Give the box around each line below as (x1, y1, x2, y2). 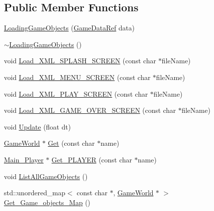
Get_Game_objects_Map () (4, 197, 91, 207)
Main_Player (4, 154, 44, 164)
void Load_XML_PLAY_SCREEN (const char (4, 88, 148, 99)
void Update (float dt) (4, 121, 71, 132)
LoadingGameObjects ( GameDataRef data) (4, 23, 135, 33)
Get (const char (48, 138, 95, 148)
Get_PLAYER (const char (52, 154, 133, 164)
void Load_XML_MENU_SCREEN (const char (4, 72, 151, 82)
